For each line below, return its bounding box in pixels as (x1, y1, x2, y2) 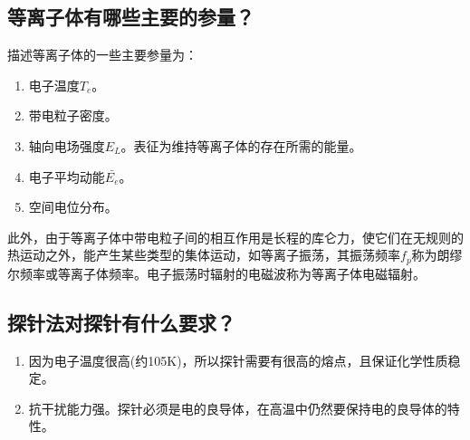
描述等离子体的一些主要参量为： (7, 45, 197, 64)
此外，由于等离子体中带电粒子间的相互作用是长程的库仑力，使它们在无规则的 (7, 227, 464, 246)
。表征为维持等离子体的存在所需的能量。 (120, 136, 362, 155)
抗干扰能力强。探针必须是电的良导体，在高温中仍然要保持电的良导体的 (28, 398, 447, 417)
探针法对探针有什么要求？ (7, 308, 235, 336)
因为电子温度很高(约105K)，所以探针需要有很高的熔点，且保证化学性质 (28, 350, 448, 369)
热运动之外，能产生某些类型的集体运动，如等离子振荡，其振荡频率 (7, 245, 400, 264)
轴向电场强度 (28, 136, 105, 155)
